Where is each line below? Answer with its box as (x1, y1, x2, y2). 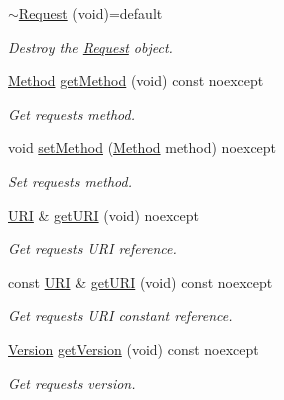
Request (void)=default (18, 3, 163, 23)
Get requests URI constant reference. (8, 305, 233, 326)
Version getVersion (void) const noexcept (8, 338, 259, 359)
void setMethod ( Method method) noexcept (8, 137, 277, 158)
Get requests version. (8, 372, 136, 393)
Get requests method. (8, 103, 135, 124)
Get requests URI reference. (8, 238, 177, 259)
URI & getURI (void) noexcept (8, 204, 199, 225)
